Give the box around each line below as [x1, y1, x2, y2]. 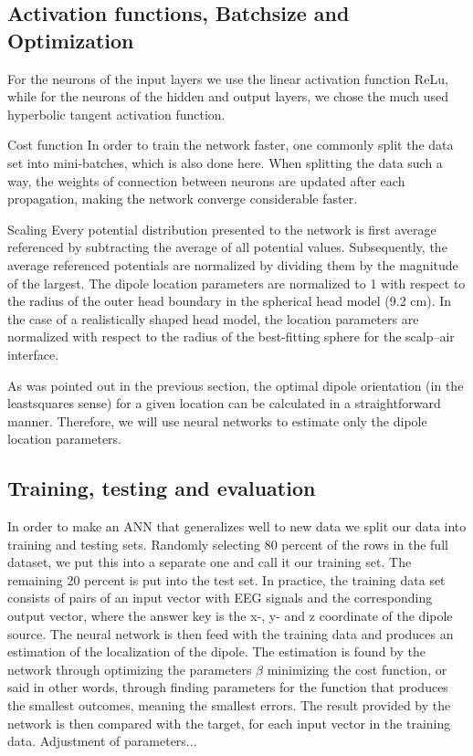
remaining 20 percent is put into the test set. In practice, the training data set [7, 570, 446, 589]
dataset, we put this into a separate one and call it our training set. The [7, 552, 412, 572]
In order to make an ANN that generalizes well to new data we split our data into [7, 517, 467, 536]
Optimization [7, 26, 134, 54]
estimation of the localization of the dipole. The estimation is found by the [7, 642, 426, 661]
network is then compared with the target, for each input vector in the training [7, 713, 451, 732]
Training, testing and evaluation [7, 474, 316, 502]
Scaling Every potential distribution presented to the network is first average [7, 219, 436, 238]
